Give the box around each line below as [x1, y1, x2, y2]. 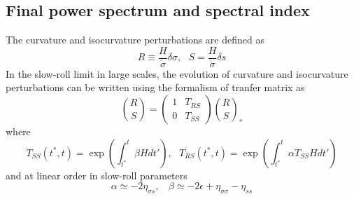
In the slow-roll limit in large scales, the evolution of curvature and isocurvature [6, 66, 348, 81]
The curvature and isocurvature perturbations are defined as [6, 32, 264, 47]
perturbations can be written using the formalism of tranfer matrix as [6, 80, 305, 95]
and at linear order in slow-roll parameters [6, 167, 187, 182]
